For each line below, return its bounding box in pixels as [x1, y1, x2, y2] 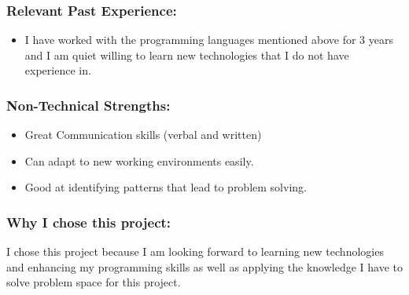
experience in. [24, 62, 91, 78]
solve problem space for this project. [6, 274, 181, 290]
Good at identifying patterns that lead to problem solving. [24, 179, 307, 195]
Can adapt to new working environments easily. [24, 152, 254, 169]
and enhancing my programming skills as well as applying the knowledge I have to [6, 258, 403, 275]
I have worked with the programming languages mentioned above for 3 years [24, 31, 393, 48]
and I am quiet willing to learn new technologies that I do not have [24, 46, 349, 63]
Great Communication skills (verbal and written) [24, 126, 262, 143]
